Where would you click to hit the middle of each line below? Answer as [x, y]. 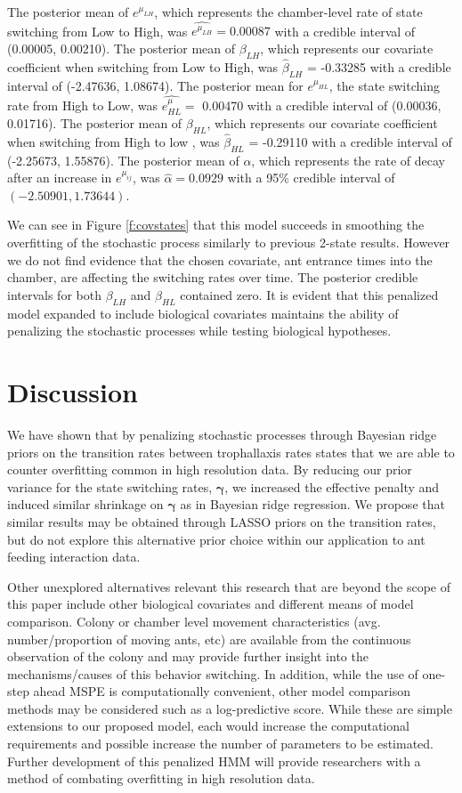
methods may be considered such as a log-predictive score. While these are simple [230, 708]
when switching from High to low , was [113, 141]
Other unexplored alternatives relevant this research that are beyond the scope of [229, 586]
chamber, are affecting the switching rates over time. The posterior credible [213, 277]
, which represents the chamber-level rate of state [288, 12]
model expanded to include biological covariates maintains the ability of [203, 313]
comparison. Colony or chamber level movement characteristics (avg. [194, 621]
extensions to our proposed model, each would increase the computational [208, 726]
